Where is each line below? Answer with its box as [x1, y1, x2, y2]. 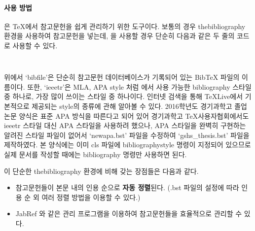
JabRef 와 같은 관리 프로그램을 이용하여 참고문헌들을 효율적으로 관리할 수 [15, 208, 242, 219]
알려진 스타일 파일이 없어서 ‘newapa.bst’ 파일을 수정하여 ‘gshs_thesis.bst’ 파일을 [4, 130, 250, 140]
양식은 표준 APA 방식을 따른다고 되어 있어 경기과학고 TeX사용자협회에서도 [19, 110, 249, 121]
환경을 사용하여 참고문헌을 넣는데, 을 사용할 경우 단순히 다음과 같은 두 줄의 [4, 31, 235, 41]
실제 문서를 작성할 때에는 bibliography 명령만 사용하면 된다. [4, 149, 187, 159]
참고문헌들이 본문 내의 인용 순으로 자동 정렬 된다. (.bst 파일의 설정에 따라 [15, 182, 239, 193]
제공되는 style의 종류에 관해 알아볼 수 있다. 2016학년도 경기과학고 [32, 101, 232, 111]
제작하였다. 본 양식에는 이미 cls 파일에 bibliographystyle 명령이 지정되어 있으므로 [4, 139, 251, 150]
